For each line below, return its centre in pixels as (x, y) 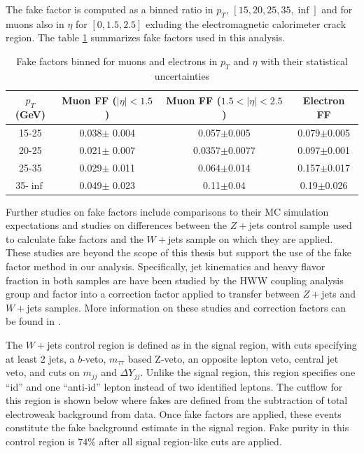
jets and (339, 294)
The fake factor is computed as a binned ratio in (110, 9)
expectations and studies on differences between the (117, 225)
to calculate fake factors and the (75, 238)
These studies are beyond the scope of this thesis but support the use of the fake (178, 252)
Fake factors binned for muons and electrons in (117, 61)
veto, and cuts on (43, 372)
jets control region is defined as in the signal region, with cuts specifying (202, 344)
